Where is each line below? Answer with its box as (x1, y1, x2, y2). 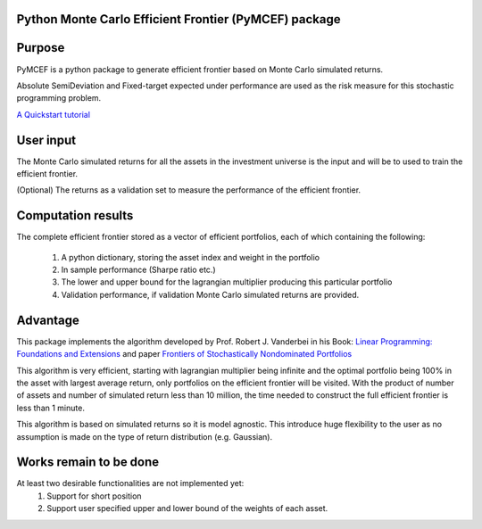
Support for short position (46, 491, 142, 501)
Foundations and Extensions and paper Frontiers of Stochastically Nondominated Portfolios (16, 349, 353, 360)
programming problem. (16, 93, 102, 103)
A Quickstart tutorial (16, 109, 91, 120)
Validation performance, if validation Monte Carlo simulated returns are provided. (61, 289, 360, 300)
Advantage (16, 312, 80, 327)
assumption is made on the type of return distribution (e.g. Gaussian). (16, 431, 272, 442)
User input (16, 132, 76, 147)
